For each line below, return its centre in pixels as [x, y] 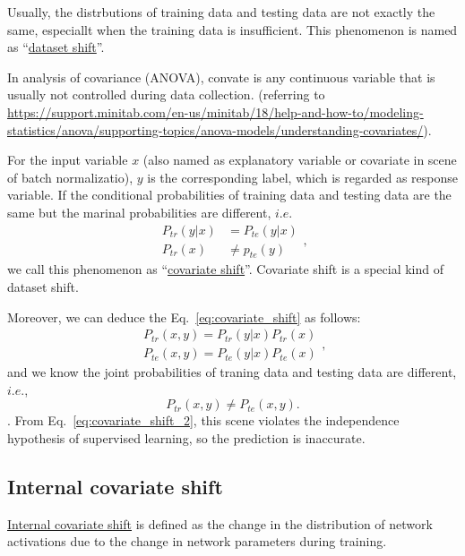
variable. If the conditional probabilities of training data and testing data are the [229, 195]
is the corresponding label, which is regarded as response [303, 177]
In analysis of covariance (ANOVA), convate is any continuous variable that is [221, 77]
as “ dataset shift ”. [56, 47]
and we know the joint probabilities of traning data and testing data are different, [232, 372]
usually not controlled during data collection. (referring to [166, 94]
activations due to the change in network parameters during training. [197, 541]
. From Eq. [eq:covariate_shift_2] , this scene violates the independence [203, 420]
